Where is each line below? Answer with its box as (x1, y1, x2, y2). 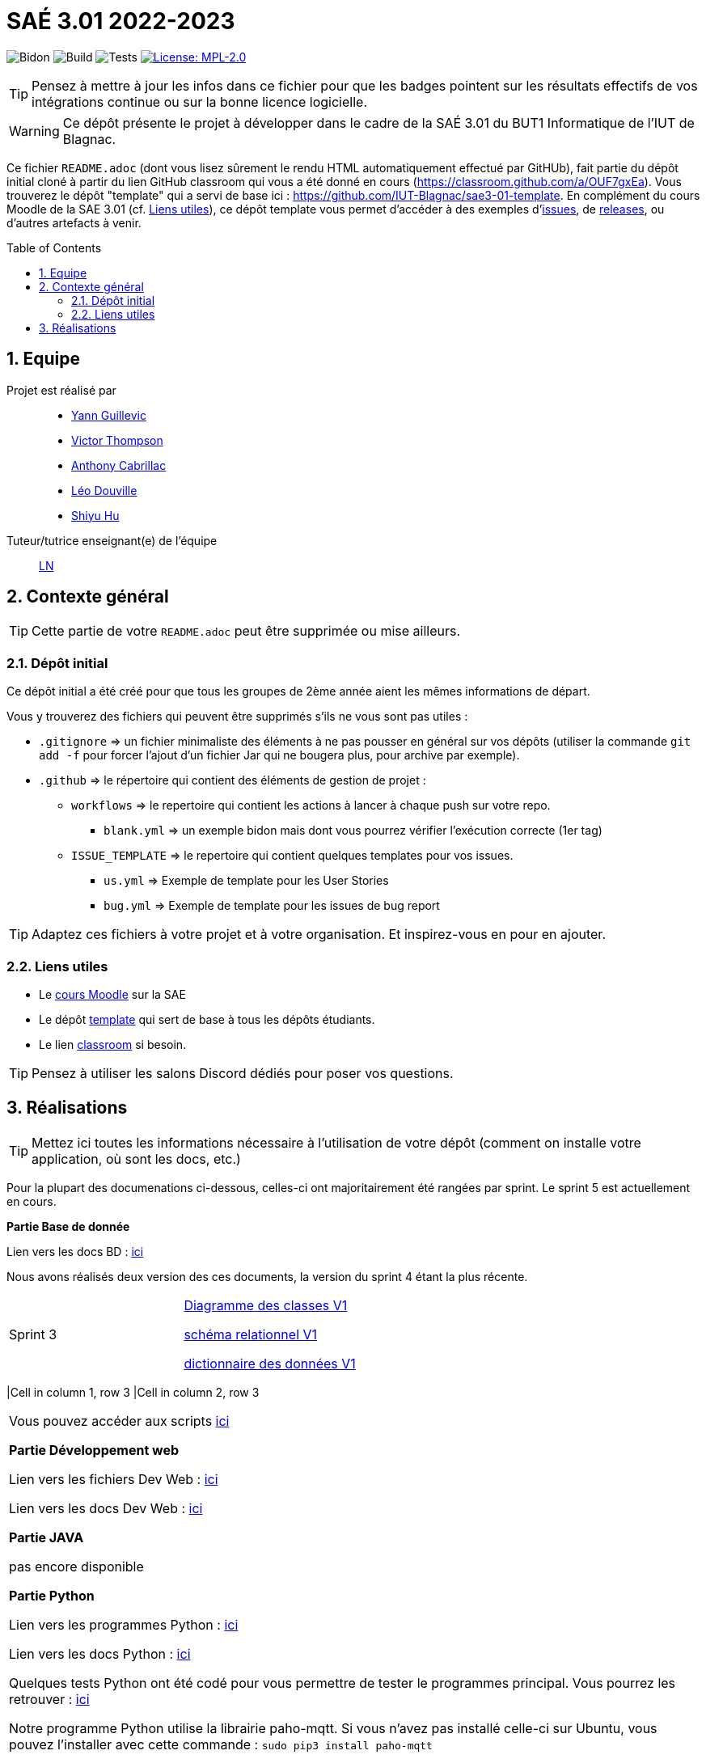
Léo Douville (71, 483, 137, 497)
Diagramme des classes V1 (184, 1296, 348, 1313)
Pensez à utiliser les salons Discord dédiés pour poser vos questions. (32, 1064, 454, 1081)
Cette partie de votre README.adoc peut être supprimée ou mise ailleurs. (32, 623, 461, 640)
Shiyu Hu (71, 508, 120, 522)
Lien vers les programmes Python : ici (9, 1616, 239, 1633)
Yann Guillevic (71, 408, 146, 422)
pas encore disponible (9, 1558, 144, 1575)
